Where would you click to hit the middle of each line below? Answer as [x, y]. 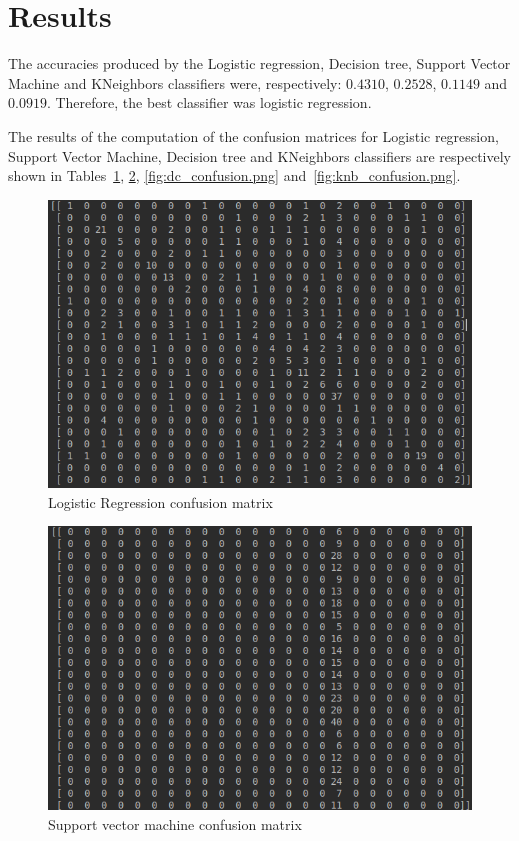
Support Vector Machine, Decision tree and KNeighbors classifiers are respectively [259, 155]
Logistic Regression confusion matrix [160, 501]
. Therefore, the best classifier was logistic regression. [209, 102]
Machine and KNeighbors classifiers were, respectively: [175, 82]
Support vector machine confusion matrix [175, 824]
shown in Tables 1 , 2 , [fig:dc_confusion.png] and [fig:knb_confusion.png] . [234, 175]
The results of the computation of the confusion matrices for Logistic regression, [253, 135]
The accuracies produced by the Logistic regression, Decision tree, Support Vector [259, 63]
